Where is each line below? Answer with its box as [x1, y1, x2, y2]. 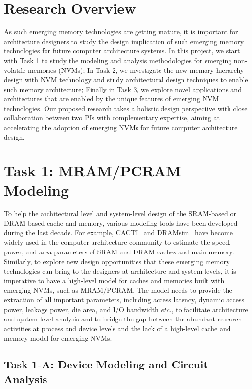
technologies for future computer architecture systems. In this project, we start [4, 46, 240, 56]
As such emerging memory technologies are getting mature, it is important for [4, 26, 238, 37]
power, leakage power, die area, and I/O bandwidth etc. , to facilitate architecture [4, 304, 248, 314]
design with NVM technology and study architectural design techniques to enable [4, 74, 248, 85]
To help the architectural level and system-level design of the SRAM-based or [4, 208, 237, 218]
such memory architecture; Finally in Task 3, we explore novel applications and [4, 84, 242, 94]
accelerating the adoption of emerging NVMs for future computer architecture [4, 122, 238, 133]
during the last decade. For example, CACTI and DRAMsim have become [4, 227, 233, 237]
